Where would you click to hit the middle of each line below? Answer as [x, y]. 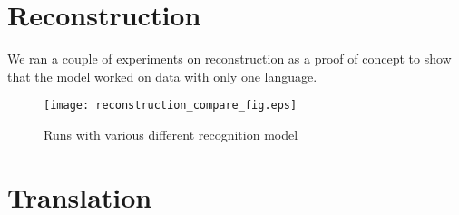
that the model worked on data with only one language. [162, 76]
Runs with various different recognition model [171, 134]
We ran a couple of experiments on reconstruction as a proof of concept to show [229, 59]
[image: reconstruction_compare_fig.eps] [171, 106]
